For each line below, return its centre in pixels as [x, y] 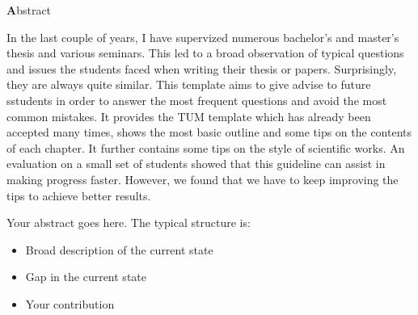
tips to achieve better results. [79, 195]
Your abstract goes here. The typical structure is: [129, 223]
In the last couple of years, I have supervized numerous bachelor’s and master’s [203, 37]
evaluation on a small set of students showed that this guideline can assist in [196, 164]
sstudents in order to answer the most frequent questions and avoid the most [197, 100]
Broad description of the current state [119, 249]
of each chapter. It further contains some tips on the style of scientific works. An [206, 147]
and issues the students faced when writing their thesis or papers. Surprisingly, [202, 68]
